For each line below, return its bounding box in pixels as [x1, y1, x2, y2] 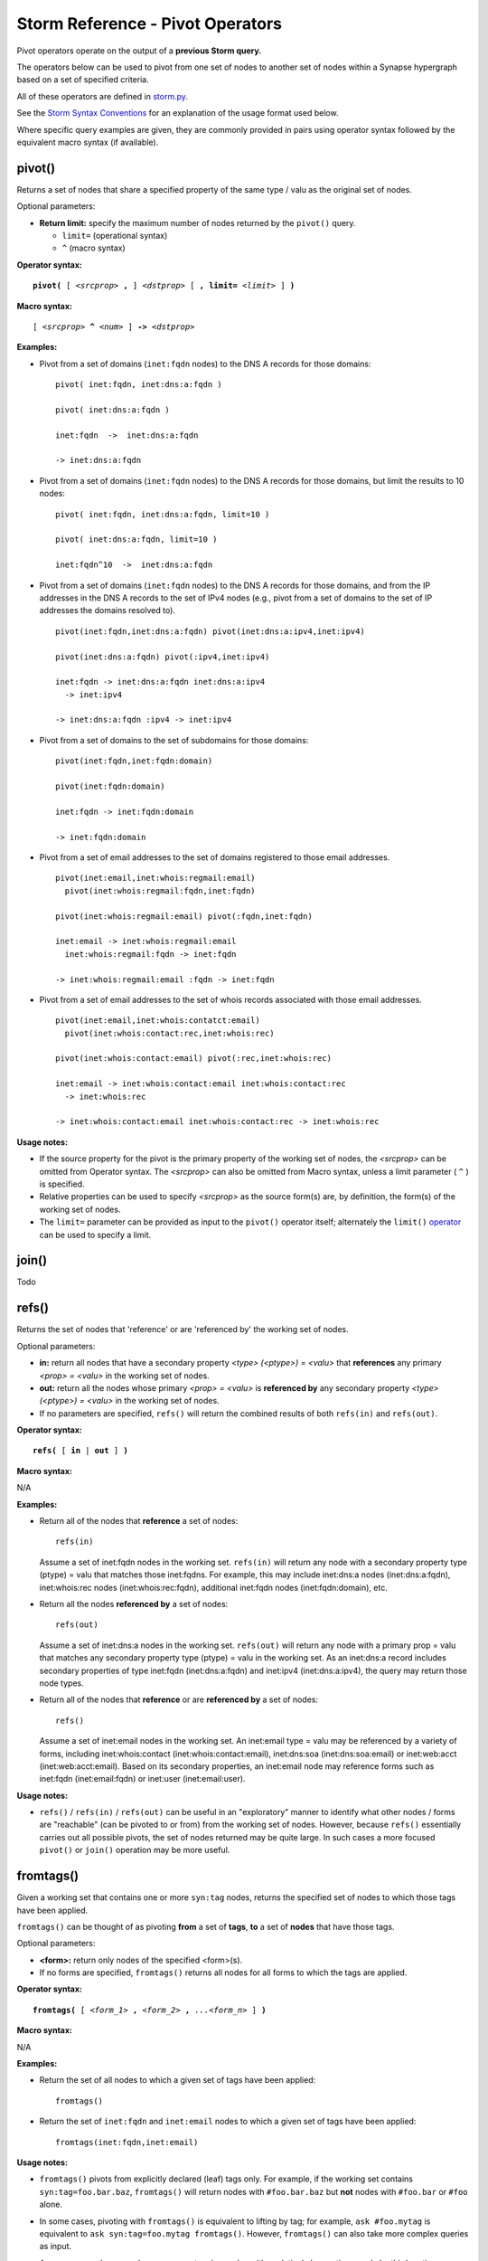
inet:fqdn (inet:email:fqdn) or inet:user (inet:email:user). [39, 1774, 246, 1784]
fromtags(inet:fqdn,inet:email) [55, 2137, 199, 2147]
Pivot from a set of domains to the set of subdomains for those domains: [39, 734, 309, 745]
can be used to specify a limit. [39, 1229, 152, 1240]
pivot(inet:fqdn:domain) [55, 781, 165, 791]
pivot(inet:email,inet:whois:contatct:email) [55, 1016, 261, 1026]
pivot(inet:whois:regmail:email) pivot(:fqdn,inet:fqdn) [55, 911, 314, 922]
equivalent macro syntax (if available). [16, 137, 159, 147]
